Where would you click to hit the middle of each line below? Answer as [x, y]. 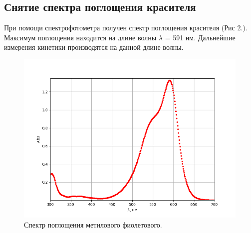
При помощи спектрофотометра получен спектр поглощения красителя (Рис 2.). [126, 28]
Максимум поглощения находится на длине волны [80, 37]
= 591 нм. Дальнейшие [200, 37]
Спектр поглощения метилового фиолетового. [93, 224]
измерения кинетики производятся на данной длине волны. [94, 47]
